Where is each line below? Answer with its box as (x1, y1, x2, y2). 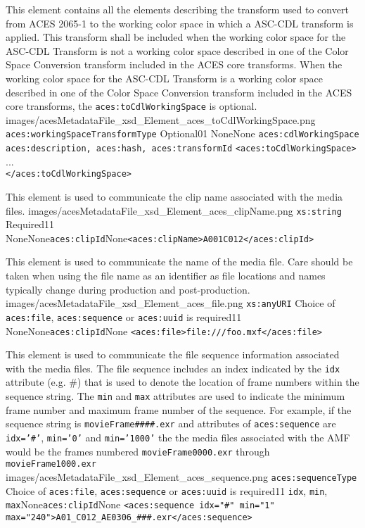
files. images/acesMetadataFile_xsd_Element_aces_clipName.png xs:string (6, 203, 342, 218)
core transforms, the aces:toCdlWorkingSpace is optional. (6, 99, 257, 113)
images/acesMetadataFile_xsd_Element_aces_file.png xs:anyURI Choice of (6, 296, 335, 310)
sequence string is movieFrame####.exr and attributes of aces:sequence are (6, 416, 336, 431)
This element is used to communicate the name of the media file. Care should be (6, 254, 353, 269)
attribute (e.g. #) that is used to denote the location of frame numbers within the (6, 375, 359, 389)
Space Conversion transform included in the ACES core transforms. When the (6, 57, 342, 72)
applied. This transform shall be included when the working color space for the (6, 30, 346, 44)
